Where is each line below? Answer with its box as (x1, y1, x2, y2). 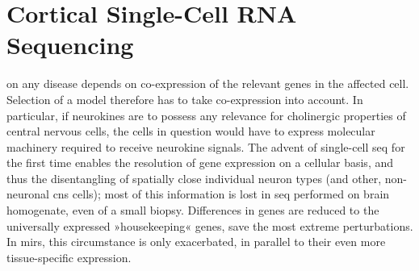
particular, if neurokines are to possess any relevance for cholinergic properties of (6, 106, 406, 123)
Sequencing (6, 28, 134, 61)
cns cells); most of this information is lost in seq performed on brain (52, 186, 390, 202)
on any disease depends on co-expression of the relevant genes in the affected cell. (6, 75, 409, 92)
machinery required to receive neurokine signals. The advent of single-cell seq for (6, 138, 405, 155)
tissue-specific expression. (6, 248, 132, 265)
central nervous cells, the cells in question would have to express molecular (6, 123, 375, 140)
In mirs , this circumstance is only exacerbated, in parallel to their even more (6, 233, 386, 250)
